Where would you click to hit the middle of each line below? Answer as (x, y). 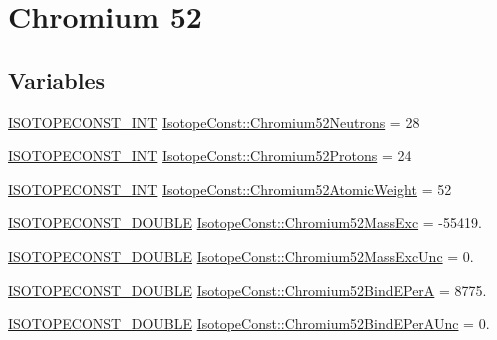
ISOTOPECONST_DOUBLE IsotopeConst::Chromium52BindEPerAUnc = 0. (249, 323)
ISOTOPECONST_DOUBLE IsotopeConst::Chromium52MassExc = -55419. (245, 222)
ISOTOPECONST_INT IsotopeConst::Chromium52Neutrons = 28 (214, 121)
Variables (57, 79)
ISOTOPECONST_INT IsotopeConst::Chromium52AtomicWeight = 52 (230, 188)
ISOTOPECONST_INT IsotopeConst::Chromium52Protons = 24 (210, 155)
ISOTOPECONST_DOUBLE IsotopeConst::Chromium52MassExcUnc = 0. (241, 255)
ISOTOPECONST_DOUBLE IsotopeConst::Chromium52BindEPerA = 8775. (247, 289)
